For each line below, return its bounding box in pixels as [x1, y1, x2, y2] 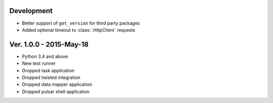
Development [9, 7, 53, 15]
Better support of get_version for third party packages [22, 20, 140, 26]
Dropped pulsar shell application [22, 88, 90, 94]
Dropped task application [22, 67, 75, 73]
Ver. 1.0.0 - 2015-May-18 [9, 40, 88, 49]
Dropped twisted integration [22, 74, 81, 80]
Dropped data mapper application [22, 81, 93, 87]
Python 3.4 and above [22, 53, 68, 59]
